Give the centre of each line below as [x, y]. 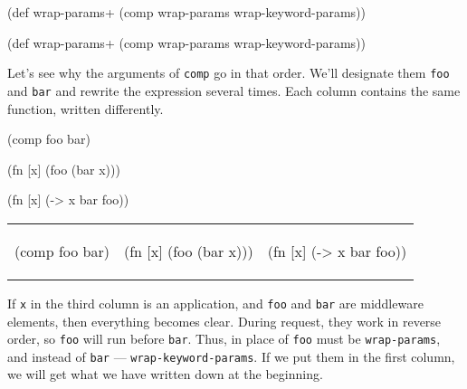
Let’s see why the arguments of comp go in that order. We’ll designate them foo [229, 73]
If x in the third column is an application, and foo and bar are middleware [215, 303]
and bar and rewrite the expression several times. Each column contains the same [234, 90]
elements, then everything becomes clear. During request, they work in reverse [224, 321]
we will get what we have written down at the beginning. [165, 374]
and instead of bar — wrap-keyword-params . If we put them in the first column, [231, 356]
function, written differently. [86, 108]
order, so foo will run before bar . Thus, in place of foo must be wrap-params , [224, 339]
